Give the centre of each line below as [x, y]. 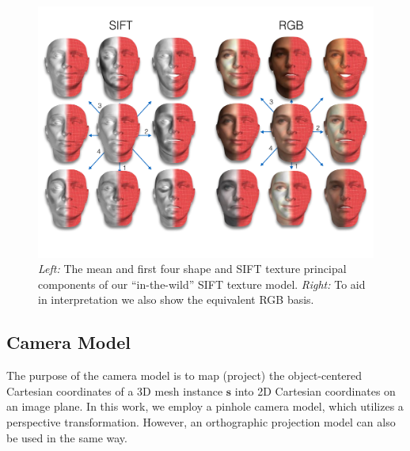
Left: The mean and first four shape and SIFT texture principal [192, 269]
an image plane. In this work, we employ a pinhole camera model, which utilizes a [205, 406]
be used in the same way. [67, 437]
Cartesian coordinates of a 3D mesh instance [115, 390]
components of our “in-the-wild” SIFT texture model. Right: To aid [202, 284]
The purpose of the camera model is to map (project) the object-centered [184, 375]
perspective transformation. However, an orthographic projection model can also [201, 421]
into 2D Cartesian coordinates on [315, 390]
